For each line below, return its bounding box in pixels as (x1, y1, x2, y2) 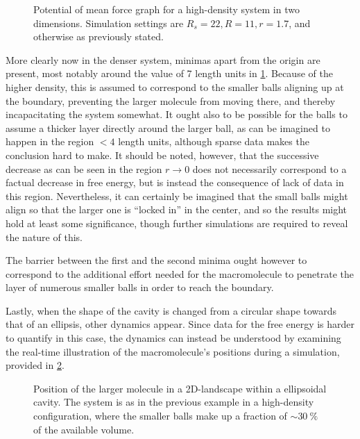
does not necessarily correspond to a (192, 161, 347, 176)
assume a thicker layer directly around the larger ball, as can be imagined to (6, 120, 330, 135)
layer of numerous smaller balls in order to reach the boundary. (6, 280, 274, 295)
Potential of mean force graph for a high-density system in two (33, 2, 300, 16)
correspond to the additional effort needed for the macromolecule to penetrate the (6, 266, 354, 281)
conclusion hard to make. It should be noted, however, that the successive (6, 147, 319, 162)
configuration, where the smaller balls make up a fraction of (33, 408, 287, 423)
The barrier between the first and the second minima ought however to (6, 253, 307, 267)
